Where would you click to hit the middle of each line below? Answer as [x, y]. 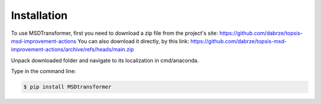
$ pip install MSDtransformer [67, 87]
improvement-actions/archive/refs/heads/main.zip [73, 50]
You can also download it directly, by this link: [133, 41]
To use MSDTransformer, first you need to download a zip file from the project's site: [114, 33]
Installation [39, 15]
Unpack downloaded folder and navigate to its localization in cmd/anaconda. [105, 60]
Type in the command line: [44, 71]
